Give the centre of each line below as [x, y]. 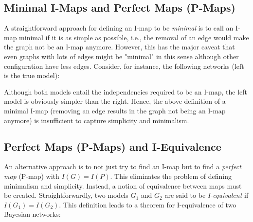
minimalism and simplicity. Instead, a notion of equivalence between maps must [123, 185]
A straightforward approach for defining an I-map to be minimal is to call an [119, 28]
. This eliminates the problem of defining [171, 176]
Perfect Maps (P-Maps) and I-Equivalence [113, 146]
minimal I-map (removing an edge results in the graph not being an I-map [115, 110]
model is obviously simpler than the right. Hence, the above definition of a [115, 101]
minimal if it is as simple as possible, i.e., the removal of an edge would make [134, 37]
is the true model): [32, 75]
